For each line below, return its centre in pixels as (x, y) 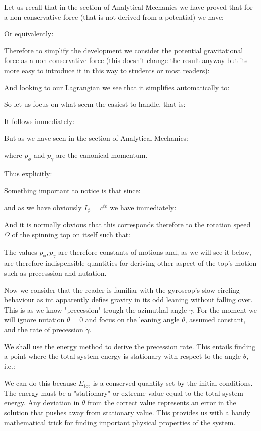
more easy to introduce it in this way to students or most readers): (107, 70)
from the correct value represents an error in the (162, 403)
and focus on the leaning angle (132, 319)
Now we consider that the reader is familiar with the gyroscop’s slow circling (122, 290)
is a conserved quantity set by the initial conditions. (173, 383)
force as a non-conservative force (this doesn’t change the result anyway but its (126, 60)
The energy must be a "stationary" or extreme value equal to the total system (124, 392)
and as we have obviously (43, 207)
